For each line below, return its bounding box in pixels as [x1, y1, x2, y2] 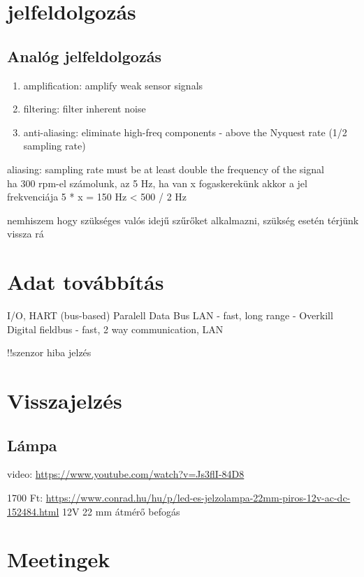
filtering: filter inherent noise [23, 101, 146, 116]
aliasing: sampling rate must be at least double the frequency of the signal [7, 161, 324, 176]
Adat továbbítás [7, 268, 164, 296]
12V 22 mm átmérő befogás [61, 504, 180, 518]
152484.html [7, 504, 59, 518]
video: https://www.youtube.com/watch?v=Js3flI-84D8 [7, 467, 245, 481]
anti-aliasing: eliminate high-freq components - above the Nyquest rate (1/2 [23, 124, 347, 139]
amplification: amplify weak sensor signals [23, 78, 203, 92]
